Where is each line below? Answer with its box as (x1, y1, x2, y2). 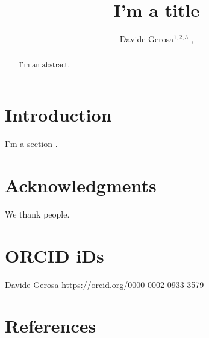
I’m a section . (5, 137, 58, 150)
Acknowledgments (5, 172, 157, 197)
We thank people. (5, 207, 70, 220)
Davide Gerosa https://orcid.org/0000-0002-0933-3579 (5, 278, 204, 290)
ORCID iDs (5, 243, 104, 268)
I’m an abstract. (19, 59, 70, 69)
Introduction (5, 102, 112, 127)
